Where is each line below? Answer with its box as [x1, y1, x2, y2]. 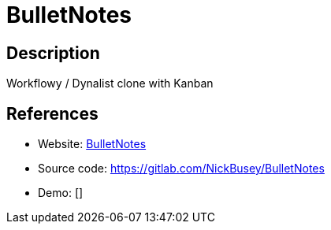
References [6, 103, 99, 124]
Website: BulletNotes [38, 137, 147, 151]
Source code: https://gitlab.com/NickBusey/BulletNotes [38, 161, 325, 176]
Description [6, 43, 100, 63]
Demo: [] [38, 186, 84, 200]
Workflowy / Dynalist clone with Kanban [6, 76, 214, 91]
